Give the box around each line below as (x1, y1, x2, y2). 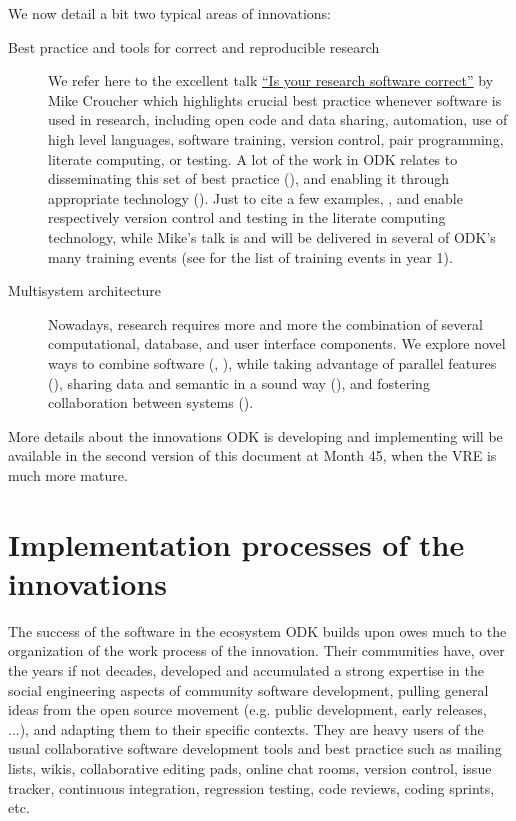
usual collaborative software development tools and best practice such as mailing (8, 738, 502, 759)
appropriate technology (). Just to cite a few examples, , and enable (48, 187, 463, 208)
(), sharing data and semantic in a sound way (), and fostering (48, 372, 430, 393)
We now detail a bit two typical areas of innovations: (8, 3, 331, 23)
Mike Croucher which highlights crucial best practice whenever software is (48, 89, 502, 110)
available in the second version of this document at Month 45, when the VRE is (8, 445, 497, 466)
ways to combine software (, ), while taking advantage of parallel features (48, 352, 497, 373)
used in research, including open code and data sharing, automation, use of (48, 109, 508, 130)
